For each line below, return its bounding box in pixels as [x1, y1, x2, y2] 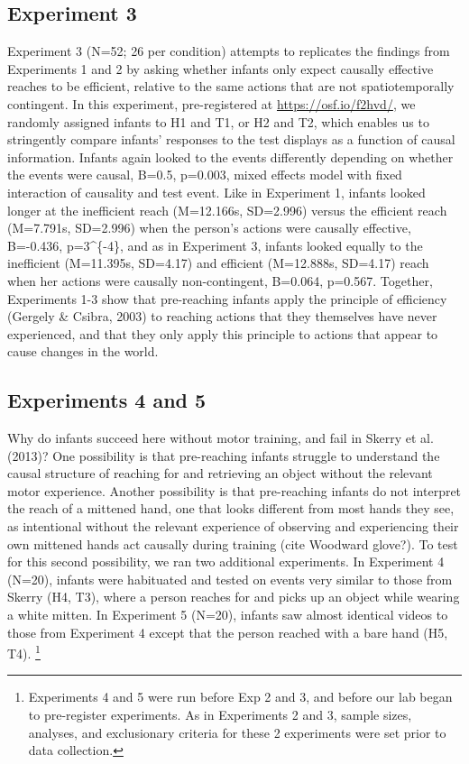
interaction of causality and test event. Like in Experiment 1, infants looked [7, 182, 426, 201]
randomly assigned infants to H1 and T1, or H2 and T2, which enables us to [7, 112, 429, 131]
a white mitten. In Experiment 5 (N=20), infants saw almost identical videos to [7, 605, 448, 624]
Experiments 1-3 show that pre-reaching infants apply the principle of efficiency [7, 289, 447, 308]
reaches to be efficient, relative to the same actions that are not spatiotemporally [7, 77, 455, 96]
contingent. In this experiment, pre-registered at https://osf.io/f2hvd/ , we [7, 94, 416, 113]
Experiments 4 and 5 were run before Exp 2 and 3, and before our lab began [28, 687, 453, 706]
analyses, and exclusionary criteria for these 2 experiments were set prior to [28, 723, 446, 741]
